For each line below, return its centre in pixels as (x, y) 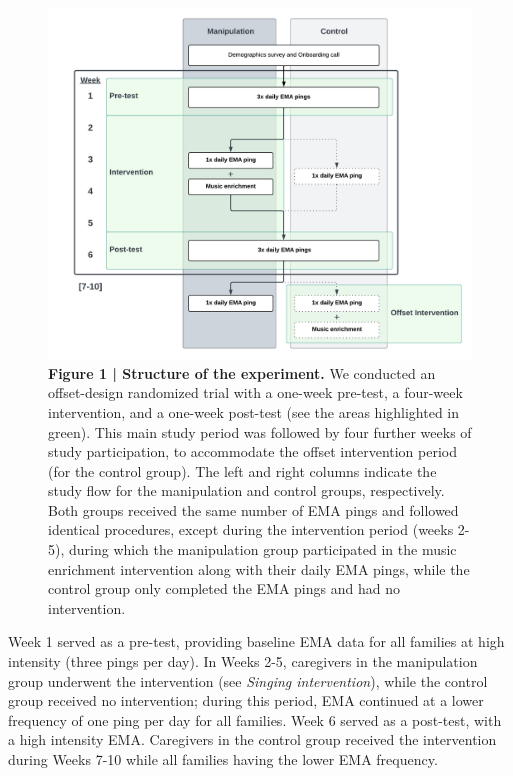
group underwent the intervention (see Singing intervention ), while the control (248, 680)
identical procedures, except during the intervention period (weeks (251, 529)
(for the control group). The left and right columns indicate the (242, 470)
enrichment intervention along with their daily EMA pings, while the (259, 568)
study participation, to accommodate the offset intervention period (253, 451)
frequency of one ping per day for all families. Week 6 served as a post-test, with (255, 719)
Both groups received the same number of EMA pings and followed (253, 509)
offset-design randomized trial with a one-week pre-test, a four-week (255, 392)
